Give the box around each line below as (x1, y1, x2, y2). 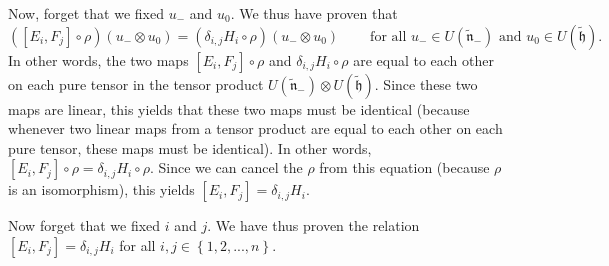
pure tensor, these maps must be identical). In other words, (8, 137, 372, 158)
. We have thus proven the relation (207, 215, 420, 236)
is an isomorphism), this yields (8, 179, 195, 200)
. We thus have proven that (230, 3, 398, 23)
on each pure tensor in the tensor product (8, 73, 264, 94)
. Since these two (374, 73, 478, 94)
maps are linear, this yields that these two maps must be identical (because (8, 98, 470, 119)
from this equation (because (319, 157, 490, 178)
